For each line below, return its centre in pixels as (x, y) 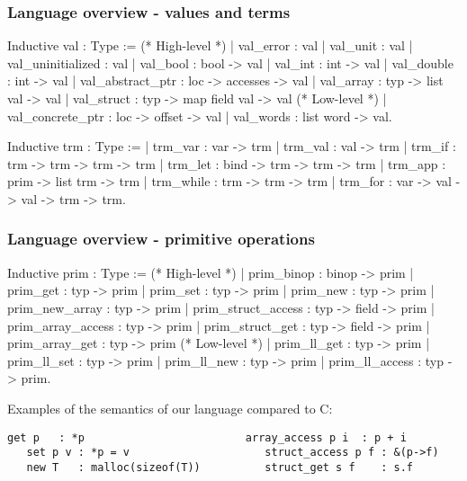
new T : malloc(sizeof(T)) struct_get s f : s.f (220, 467)
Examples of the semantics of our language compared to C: (170, 408)
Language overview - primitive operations (161, 239)
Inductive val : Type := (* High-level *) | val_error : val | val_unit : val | (210, 45)
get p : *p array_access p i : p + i (207, 437)
